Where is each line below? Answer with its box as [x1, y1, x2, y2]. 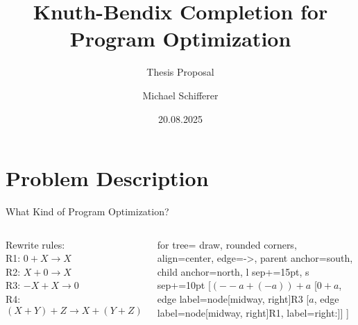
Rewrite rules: [6, 237, 65, 251]
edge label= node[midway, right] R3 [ [157, 292, 309, 306]
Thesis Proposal [146, 65, 214, 79]
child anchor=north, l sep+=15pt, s [157, 264, 309, 278]
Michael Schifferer [142, 87, 219, 102]
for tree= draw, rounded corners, [157, 237, 297, 251]
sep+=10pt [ [157, 278, 211, 292]
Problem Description [6, 164, 209, 192]
